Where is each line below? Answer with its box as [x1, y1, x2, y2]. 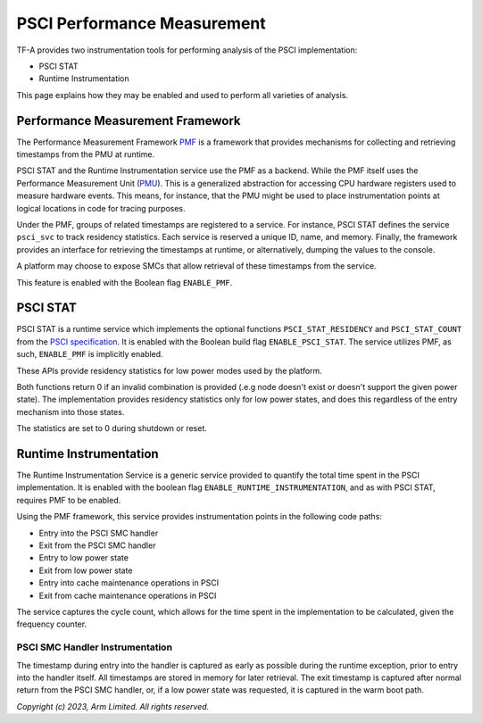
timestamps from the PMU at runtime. [16, 149, 155, 160]
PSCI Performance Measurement [16, 13, 267, 33]
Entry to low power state [38, 553, 129, 563]
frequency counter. [16, 619, 87, 629]
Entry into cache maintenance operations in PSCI [38, 578, 219, 588]
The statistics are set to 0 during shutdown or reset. [16, 423, 207, 434]
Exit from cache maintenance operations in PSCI [38, 590, 217, 601]
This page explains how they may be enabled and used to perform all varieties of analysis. [16, 89, 348, 100]
